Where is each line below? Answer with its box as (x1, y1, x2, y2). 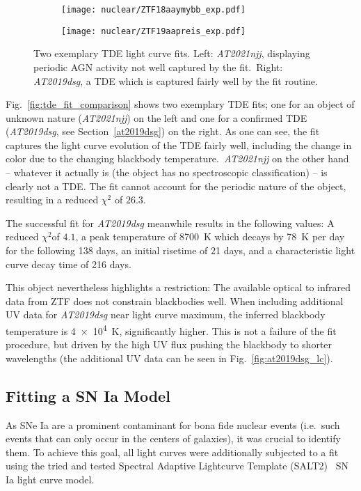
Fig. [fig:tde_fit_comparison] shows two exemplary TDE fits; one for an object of (6, 97, 355, 111)
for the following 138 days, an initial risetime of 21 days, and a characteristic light (6, 243, 355, 258)
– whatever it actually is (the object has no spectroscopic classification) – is (6, 165, 328, 180)
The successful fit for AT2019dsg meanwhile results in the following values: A (6, 215, 335, 230)
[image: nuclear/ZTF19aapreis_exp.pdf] (61, 26, 246, 36)
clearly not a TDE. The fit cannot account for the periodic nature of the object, (6, 178, 346, 193)
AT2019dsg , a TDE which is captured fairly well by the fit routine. (33, 73, 318, 88)
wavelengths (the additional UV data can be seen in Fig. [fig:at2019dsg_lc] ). (6, 350, 333, 365)
